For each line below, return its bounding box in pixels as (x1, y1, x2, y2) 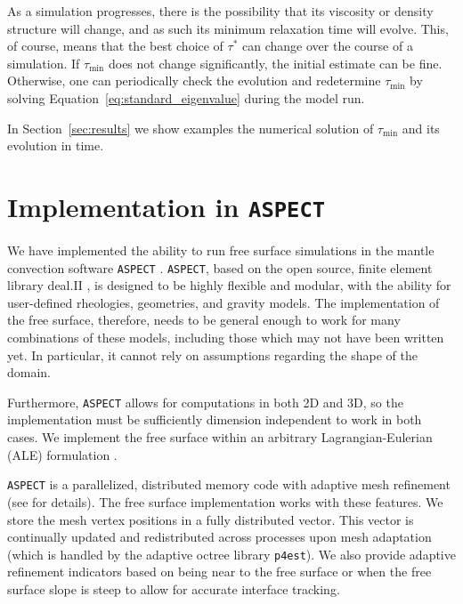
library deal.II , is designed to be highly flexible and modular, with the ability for (7, 276, 451, 294)
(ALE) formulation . (7, 445, 118, 463)
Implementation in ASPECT (7, 188, 326, 224)
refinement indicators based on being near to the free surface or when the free (7, 562, 432, 581)
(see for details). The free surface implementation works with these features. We (7, 492, 443, 511)
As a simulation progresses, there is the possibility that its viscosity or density (7, 2, 434, 20)
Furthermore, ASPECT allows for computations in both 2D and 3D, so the (7, 392, 403, 411)
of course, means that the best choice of (7, 36, 223, 55)
